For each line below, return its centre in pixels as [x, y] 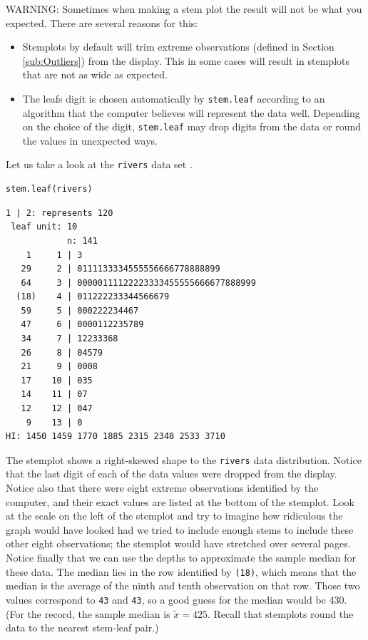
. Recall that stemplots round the [281, 613]
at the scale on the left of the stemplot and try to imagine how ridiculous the [174, 516]
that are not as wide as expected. [95, 74]
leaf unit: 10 [44, 227]
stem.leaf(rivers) [49, 189]
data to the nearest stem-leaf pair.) [82, 628]
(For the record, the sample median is [88, 613]
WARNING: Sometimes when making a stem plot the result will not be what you [184, 9]
